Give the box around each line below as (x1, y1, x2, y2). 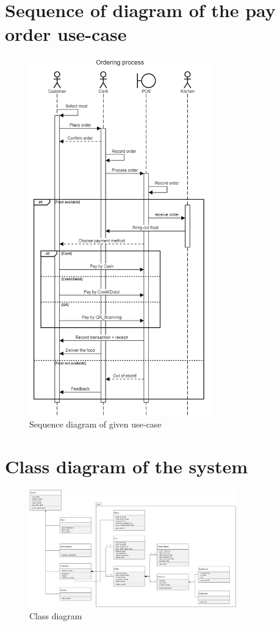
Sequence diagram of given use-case (29, 418, 162, 431)
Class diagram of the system (5, 453, 248, 478)
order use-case (5, 21, 127, 46)
